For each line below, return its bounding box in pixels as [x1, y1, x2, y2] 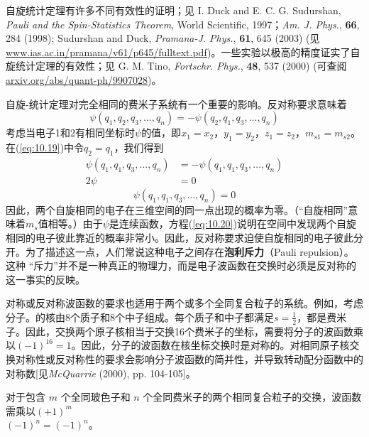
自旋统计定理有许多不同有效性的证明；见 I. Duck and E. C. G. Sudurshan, [6, 3, 341, 17]
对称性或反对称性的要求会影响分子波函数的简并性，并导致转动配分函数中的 [15, 351, 363, 366]
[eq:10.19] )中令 [19, 139, 84, 154]
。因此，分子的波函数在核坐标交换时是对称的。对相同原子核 [71, 338, 350, 352]
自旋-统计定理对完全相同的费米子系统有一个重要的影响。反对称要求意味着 [6, 96, 347, 111]
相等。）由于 [48, 216, 103, 231]
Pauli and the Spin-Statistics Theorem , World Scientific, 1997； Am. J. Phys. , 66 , [6, 16, 360, 31]
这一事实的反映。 [6, 271, 85, 286]
